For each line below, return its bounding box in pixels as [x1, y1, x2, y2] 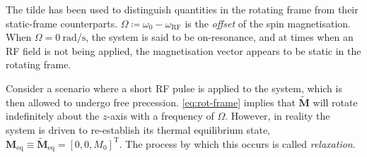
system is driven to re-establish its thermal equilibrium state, [6, 122, 271, 137]
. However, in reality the [225, 108, 330, 123]
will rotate [313, 94, 358, 109]
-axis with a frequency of [107, 108, 214, 123]
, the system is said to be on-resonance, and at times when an [86, 30, 354, 44]
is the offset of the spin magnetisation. [185, 15, 351, 30]
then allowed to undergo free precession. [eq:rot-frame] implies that [6, 94, 296, 109]
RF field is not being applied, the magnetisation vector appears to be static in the [6, 43, 361, 58]
